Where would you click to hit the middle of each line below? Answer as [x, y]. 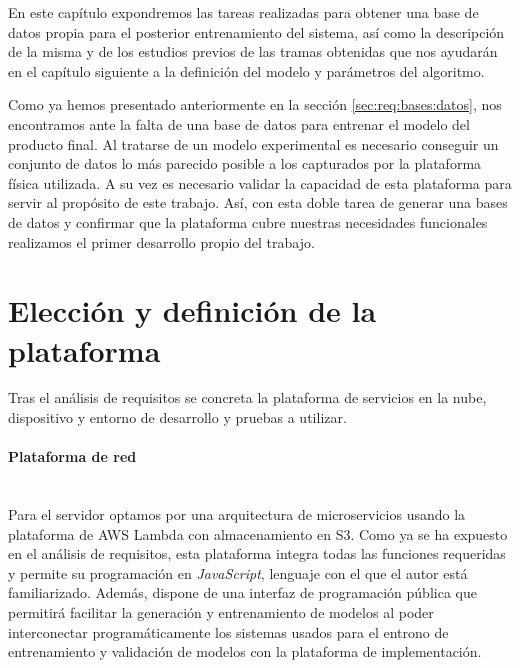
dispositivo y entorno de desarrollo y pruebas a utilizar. [177, 417]
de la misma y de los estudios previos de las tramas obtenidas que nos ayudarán [253, 51]
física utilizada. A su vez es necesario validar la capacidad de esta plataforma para [260, 182]
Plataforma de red [72, 456]
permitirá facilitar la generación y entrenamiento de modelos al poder [221, 611]
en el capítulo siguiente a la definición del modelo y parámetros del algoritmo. [246, 70]
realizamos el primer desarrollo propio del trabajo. [161, 241]
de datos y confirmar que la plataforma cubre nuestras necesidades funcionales [248, 221]
